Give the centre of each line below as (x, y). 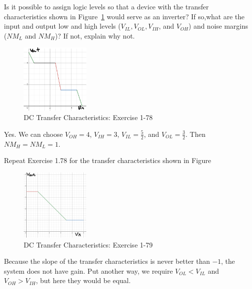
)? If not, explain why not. (95, 35)
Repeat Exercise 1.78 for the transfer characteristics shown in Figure (108, 160)
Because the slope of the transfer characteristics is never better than (107, 261)
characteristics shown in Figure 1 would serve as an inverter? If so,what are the (124, 16)
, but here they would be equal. (83, 280)
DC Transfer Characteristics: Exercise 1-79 (88, 244)
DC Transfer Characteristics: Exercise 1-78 (88, 117)
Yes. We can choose (34, 134)
